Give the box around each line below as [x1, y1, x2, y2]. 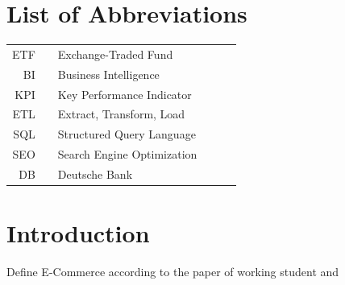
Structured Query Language [57, 126, 196, 142]
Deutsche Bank [57, 165, 133, 182]
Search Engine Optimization [57, 146, 197, 163]
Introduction [6, 217, 150, 250]
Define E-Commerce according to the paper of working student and [6, 263, 339, 280]
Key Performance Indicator [57, 85, 192, 102]
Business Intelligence [57, 65, 160, 82]
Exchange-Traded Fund [57, 45, 173, 62]
